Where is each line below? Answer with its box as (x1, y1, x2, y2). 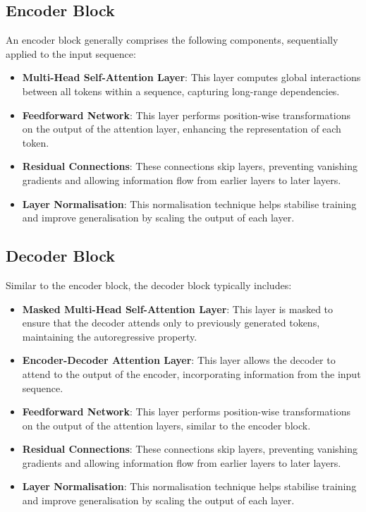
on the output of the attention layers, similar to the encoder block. (22, 417, 311, 432)
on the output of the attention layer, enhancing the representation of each (22, 121, 341, 136)
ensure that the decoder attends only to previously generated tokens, (22, 315, 320, 330)
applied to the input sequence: (6, 46, 136, 61)
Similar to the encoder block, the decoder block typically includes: (6, 277, 292, 292)
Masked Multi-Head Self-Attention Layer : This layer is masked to (22, 301, 334, 316)
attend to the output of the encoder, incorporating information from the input (22, 366, 361, 381)
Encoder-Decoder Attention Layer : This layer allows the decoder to (22, 353, 336, 367)
